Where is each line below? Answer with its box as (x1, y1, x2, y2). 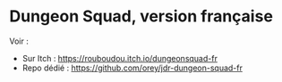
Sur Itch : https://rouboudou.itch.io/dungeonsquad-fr (21, 53, 218, 63)
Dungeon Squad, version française (9, 6, 273, 27)
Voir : (9, 36, 29, 46)
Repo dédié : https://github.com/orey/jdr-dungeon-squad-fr (21, 62, 244, 73)
